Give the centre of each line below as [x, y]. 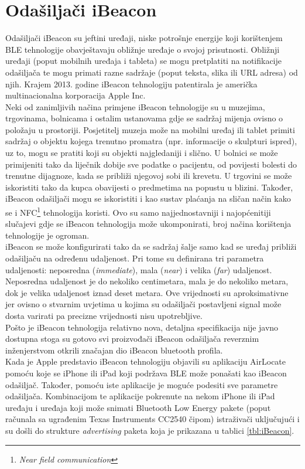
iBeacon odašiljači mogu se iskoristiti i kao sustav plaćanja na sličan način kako [148, 198]
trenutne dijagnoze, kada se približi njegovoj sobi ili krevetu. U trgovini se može [149, 176]
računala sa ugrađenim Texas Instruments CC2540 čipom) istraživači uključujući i [152, 419]
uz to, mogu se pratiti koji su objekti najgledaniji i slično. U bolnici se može [142, 153]
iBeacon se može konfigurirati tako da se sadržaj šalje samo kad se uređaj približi [151, 247]
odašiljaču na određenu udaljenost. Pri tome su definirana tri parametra [135, 258]
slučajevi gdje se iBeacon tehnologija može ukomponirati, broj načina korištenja [148, 224]
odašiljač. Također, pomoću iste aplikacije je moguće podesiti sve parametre [142, 384]
